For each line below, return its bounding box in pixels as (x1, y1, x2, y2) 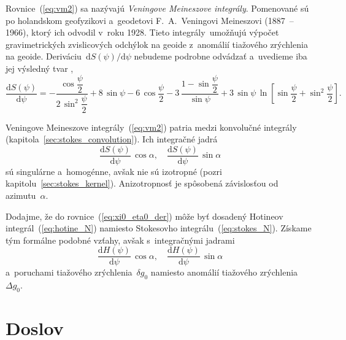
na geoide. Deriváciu (6, 50, 82, 63)
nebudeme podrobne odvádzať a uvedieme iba (134, 50, 307, 63)
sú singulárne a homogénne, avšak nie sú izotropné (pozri (6, 164, 222, 177)
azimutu (6, 189, 36, 201)
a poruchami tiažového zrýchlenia (6, 266, 133, 279)
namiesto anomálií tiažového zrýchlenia (150, 266, 298, 279)
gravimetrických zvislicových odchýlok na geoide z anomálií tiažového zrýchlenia (6, 37, 308, 50)
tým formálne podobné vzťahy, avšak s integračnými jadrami (6, 233, 235, 246)
